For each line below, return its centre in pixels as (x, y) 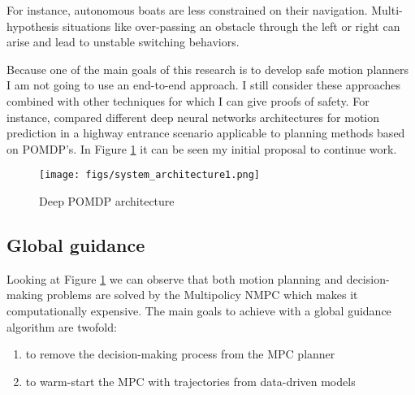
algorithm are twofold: (62, 326)
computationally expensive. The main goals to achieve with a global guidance (199, 310)
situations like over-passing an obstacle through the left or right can (231, 26)
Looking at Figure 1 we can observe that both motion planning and (175, 278)
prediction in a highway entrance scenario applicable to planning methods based (206, 133)
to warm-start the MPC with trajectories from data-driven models (190, 381)
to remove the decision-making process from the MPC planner (180, 354)
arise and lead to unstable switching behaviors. (123, 42)
